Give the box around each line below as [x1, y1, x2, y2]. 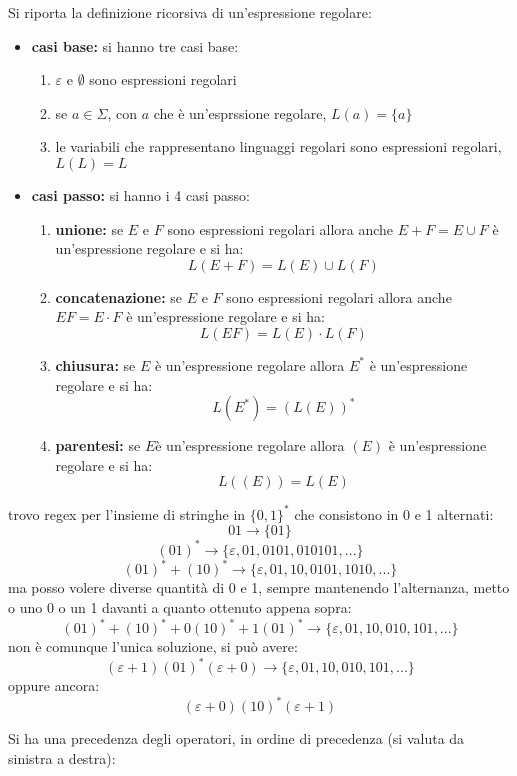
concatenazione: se [55, 286, 182, 307]
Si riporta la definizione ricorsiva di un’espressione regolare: [8, 2, 372, 22]
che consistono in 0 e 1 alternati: [294, 503, 494, 524]
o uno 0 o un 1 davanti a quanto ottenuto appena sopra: [8, 597, 352, 617]
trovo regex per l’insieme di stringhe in [8, 503, 246, 524]
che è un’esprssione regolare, [153, 102, 327, 123]
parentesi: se [55, 435, 141, 456]
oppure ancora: [8, 675, 100, 696]
